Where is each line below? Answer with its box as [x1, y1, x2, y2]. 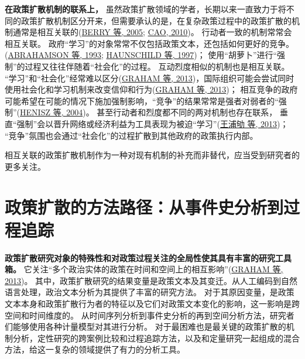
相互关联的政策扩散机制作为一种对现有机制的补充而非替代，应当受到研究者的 [5, 149, 300, 161]
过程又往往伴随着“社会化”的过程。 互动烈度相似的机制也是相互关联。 [25, 60, 290, 72]
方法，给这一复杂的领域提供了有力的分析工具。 [5, 343, 185, 355]
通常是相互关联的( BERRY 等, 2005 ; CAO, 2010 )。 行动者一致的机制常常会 [12, 26, 292, 38]
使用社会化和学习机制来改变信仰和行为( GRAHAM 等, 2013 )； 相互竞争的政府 [5, 83, 298, 95]
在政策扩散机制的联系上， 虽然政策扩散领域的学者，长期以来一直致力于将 [5, 3, 286, 15]
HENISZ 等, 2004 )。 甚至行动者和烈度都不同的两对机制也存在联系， [20, 106, 277, 118]
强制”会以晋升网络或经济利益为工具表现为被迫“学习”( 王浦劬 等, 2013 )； [16, 117, 289, 129]
